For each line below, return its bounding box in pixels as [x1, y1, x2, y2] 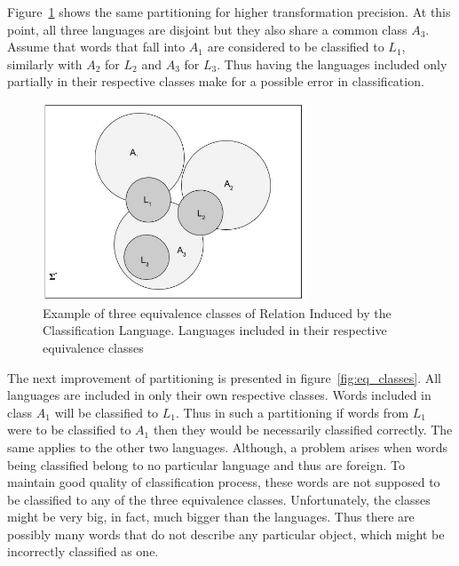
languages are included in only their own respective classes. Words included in [7, 386, 431, 404]
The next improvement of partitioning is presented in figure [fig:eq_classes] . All [7, 368, 442, 387]
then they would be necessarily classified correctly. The [153, 420, 453, 439]
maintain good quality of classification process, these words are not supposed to [7, 473, 440, 491]
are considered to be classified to [207, 37, 384, 56]
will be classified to [54, 403, 159, 421]
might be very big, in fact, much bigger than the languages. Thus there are [7, 507, 415, 526]
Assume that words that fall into [7, 37, 186, 56]
